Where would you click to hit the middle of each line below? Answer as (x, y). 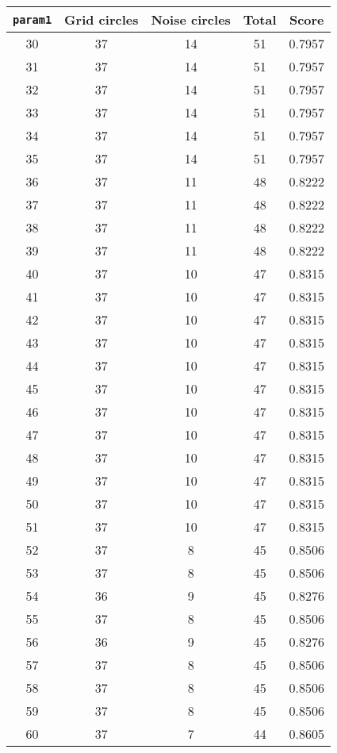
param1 (33, 19)
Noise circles (191, 19)
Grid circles (101, 19)
